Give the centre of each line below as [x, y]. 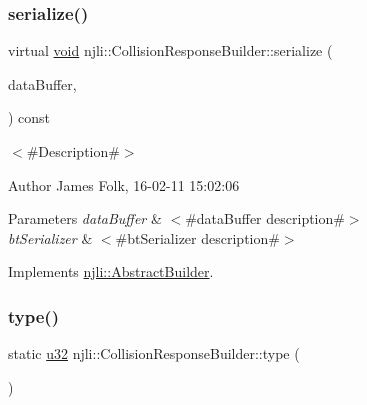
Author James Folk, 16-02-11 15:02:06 [124, 184]
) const [29, 117]
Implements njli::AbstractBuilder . [111, 271]
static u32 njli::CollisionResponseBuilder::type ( [154, 353]
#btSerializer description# [197, 237]
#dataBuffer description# [265, 218]
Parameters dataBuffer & [85, 218]
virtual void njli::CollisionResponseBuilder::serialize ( [170, 50]
